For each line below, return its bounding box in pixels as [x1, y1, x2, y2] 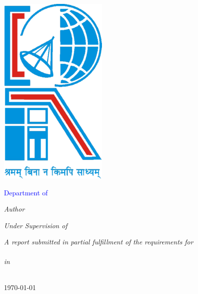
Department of [4, 187, 48, 197]
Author [4, 204, 25, 214]
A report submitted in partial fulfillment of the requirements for [4, 237, 194, 247]
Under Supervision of [4, 220, 68, 230]
